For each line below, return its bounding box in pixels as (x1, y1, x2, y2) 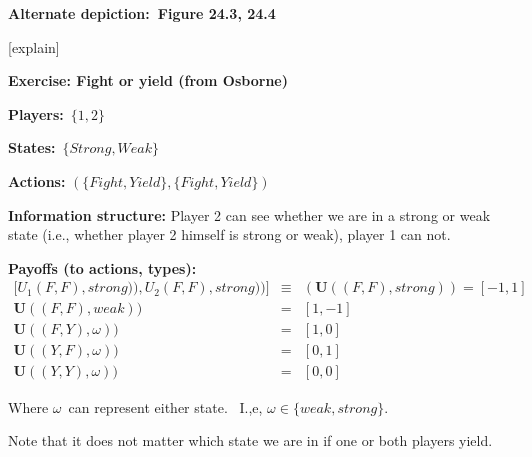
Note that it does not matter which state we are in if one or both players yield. (8, 430, 493, 451)
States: (8, 137, 56, 158)
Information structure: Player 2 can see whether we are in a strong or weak (8, 204, 491, 225)
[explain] (8, 36, 60, 57)
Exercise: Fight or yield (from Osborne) (8, 70, 288, 91)
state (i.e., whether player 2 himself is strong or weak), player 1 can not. (8, 224, 451, 245)
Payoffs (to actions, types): (8, 257, 197, 278)
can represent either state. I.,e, (68, 396, 263, 417)
